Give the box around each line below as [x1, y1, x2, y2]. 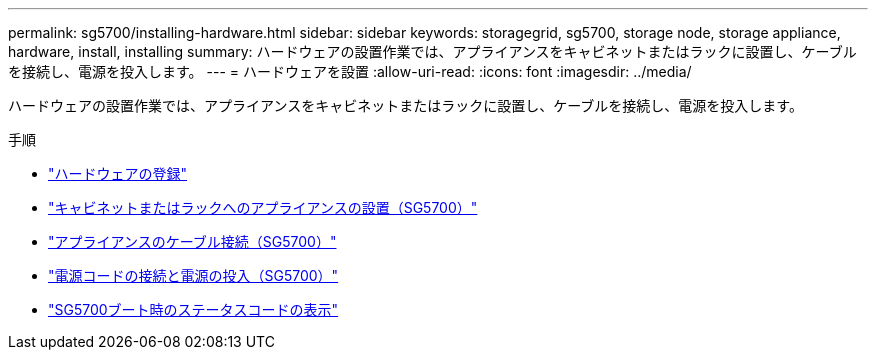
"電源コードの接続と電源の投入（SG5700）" [48, 267, 339, 284]
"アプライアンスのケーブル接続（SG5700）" [48, 233, 337, 250]
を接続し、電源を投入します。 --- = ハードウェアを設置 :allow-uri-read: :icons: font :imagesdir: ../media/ [8, 63, 692, 80]
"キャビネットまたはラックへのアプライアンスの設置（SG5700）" [48, 199, 478, 216]
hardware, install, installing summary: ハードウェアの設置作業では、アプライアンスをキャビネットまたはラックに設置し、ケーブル [8, 43, 857, 60]
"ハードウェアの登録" [48, 165, 188, 182]
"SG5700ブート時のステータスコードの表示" [48, 301, 339, 318]
